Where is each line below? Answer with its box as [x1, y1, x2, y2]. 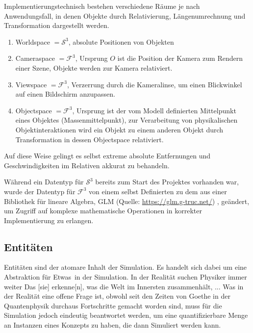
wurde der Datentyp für [4, 186, 76, 196]
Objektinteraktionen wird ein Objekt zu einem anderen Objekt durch [15, 124, 224, 134]
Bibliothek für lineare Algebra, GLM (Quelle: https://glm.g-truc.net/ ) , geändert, [4, 196, 250, 206]
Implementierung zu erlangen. [4, 215, 94, 225]
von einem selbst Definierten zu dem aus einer [89, 186, 227, 196]
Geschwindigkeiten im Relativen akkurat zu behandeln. [4, 160, 170, 170]
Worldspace [15, 36, 50, 47]
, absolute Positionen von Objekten [68, 36, 174, 47]
